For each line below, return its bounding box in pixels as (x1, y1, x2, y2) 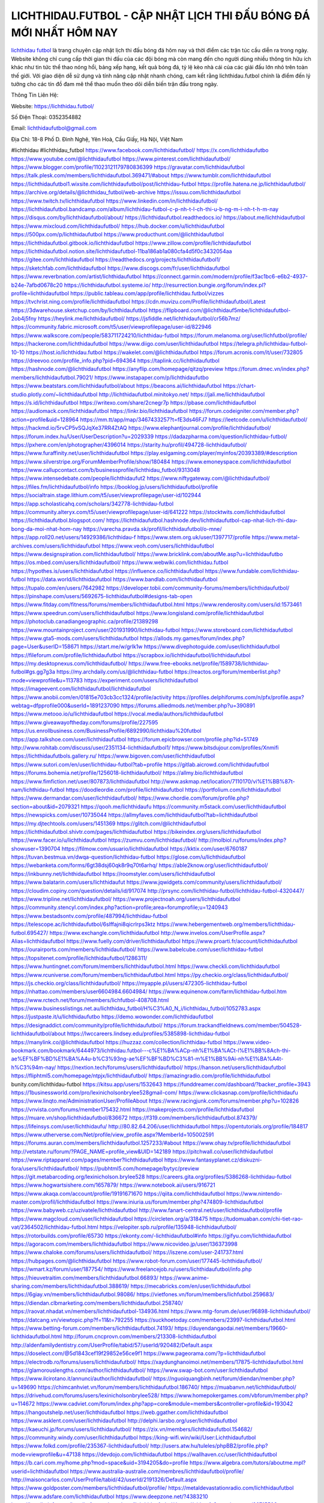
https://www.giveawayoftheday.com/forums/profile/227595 (11, 718, 158, 726)
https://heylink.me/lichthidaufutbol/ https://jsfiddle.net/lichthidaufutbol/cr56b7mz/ (38, 315, 241, 322)
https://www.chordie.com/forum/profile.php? (138, 794, 250, 802)
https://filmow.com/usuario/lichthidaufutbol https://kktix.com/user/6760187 (61, 845, 248, 852)
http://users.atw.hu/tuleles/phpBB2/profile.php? (150, 1442, 268, 1449)
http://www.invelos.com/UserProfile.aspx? (160, 929, 265, 936)
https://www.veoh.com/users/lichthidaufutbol (101, 542, 214, 549)
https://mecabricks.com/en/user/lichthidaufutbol (130, 1282, 251, 1290)
